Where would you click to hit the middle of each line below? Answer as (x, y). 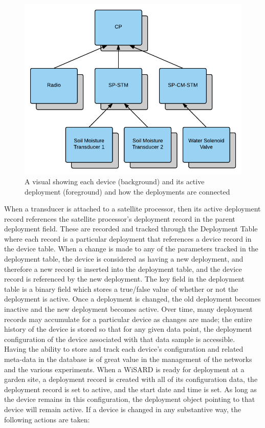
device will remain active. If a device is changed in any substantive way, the (123, 409)
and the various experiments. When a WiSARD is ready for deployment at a (124, 369)
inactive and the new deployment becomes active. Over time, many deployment (128, 309)
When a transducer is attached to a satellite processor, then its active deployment (132, 209)
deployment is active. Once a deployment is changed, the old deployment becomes (132, 299)
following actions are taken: (47, 419)
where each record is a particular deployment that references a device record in (128, 238)
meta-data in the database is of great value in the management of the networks (128, 359)
